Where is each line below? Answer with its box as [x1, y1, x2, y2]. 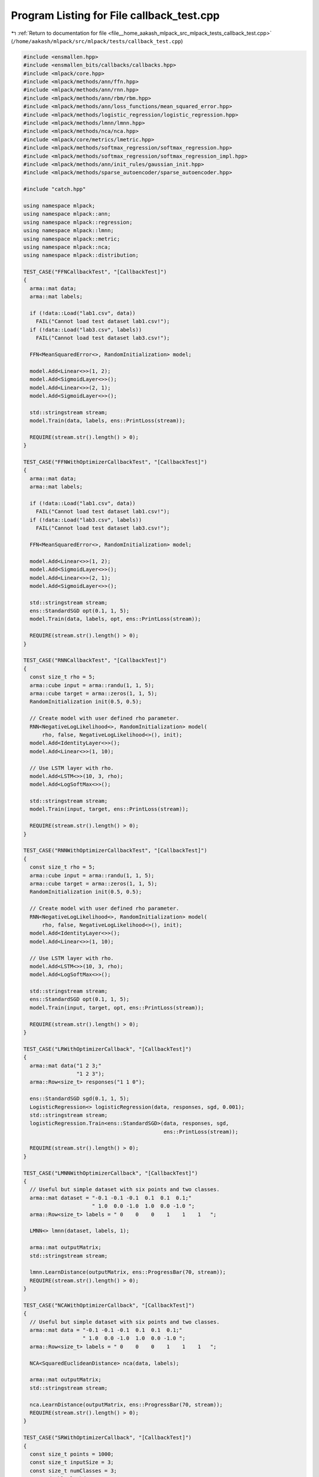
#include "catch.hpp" [23, 186, 86, 193]
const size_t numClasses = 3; [30, 1467, 118, 1474]
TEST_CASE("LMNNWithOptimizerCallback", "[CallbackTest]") [23, 1170, 198, 1176]
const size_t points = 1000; [30, 1450, 115, 1458]
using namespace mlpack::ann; [23, 210, 111, 217]
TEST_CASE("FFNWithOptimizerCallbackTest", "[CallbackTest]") [23, 458, 207, 466]
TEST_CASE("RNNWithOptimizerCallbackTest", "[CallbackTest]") [23, 847, 207, 854]
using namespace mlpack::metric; [23, 235, 121, 242]
